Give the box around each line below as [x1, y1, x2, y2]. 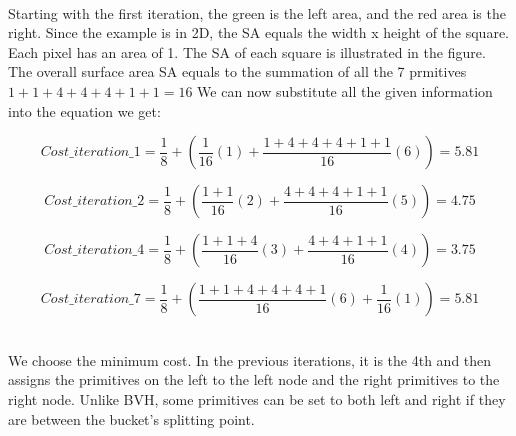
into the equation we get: [8, 100, 161, 121]
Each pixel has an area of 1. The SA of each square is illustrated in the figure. [8, 41, 486, 62]
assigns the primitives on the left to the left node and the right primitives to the [8, 369, 500, 390]
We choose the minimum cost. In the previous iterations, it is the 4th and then [8, 349, 492, 370]
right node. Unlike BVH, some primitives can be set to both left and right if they [8, 388, 506, 409]
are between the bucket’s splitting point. [8, 408, 255, 429]
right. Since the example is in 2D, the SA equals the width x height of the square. [8, 22, 510, 43]
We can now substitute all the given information [197, 80, 493, 101]
